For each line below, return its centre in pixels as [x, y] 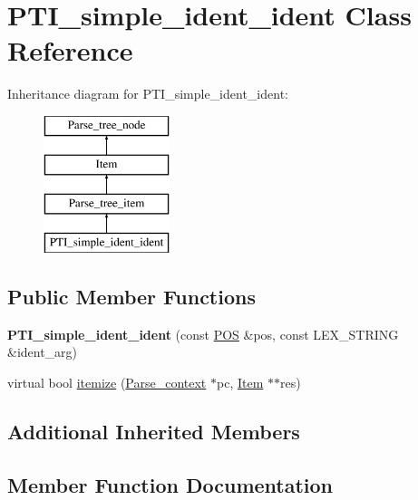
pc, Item [240, 383]
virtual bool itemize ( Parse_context [107, 383]
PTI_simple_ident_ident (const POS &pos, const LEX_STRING [203, 334]
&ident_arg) [43, 352]
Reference [70, 50]
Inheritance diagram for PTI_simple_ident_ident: [148, 94]
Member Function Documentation [170, 484]
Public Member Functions [131, 297]
